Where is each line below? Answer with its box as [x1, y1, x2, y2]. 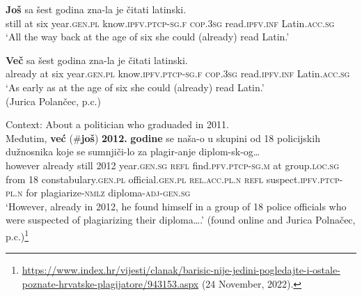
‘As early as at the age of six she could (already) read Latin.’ [6, 79, 265, 94]
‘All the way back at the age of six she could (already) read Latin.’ [6, 29, 290, 44]
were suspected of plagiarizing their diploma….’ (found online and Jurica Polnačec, [6, 212, 356, 227]
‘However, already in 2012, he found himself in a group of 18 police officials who [6, 198, 347, 213]
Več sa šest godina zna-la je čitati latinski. [6, 52, 188, 67]
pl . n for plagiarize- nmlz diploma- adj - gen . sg [6, 185, 191, 200]
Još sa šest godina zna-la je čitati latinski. [6, 2, 187, 16]
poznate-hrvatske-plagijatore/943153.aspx [22, 276, 199, 290]
